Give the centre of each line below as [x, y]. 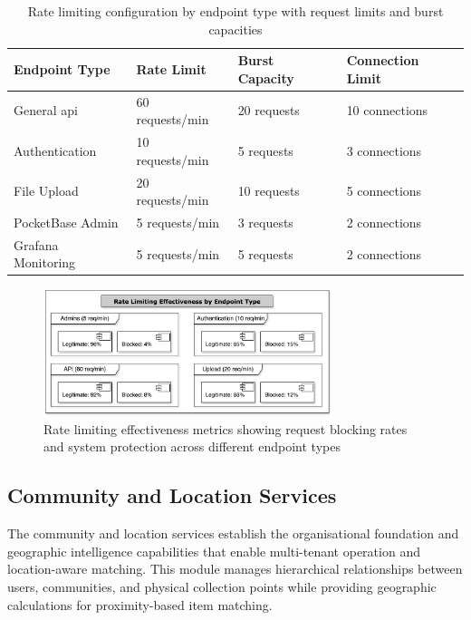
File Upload [46, 191]
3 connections [384, 150]
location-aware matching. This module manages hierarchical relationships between [235, 569]
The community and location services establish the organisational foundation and [233, 533]
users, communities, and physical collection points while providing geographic [222, 587]
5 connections [384, 191]
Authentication [55, 150]
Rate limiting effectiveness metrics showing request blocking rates [226, 428]
